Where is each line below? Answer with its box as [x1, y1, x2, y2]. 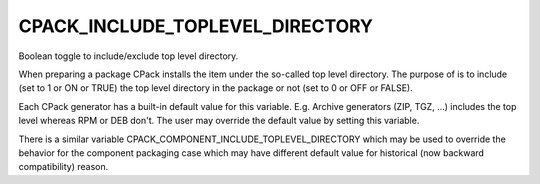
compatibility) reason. [18, 161, 109, 173]
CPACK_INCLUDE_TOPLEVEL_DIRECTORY [18, 15, 374, 37]
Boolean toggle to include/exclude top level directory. [18, 50, 239, 62]
